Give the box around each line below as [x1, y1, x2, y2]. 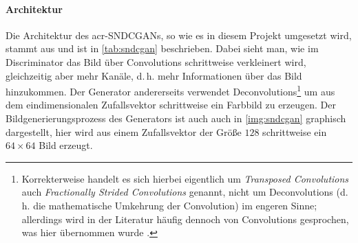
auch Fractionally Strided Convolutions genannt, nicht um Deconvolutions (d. [21, 185, 348, 199]
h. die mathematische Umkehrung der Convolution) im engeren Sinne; [21, 198, 317, 212]
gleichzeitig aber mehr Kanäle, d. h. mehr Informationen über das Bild [6, 68, 302, 82]
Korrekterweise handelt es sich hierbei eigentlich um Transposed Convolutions [21, 171, 349, 185]
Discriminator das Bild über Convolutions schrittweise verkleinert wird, [6, 54, 306, 69]
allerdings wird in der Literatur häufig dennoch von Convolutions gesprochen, [21, 211, 349, 226]
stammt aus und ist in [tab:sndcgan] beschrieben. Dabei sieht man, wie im [6, 41, 319, 56]
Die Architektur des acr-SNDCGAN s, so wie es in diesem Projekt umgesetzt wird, [6, 27, 352, 42]
